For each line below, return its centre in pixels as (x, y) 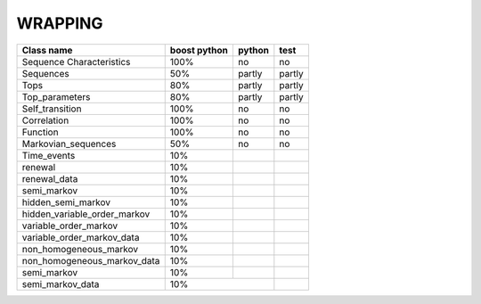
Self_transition (52, 109)
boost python (199, 50)
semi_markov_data (61, 283)
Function (40, 132)
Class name (47, 50)
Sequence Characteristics (76, 62)
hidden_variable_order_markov (86, 214)
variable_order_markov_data (81, 237)
